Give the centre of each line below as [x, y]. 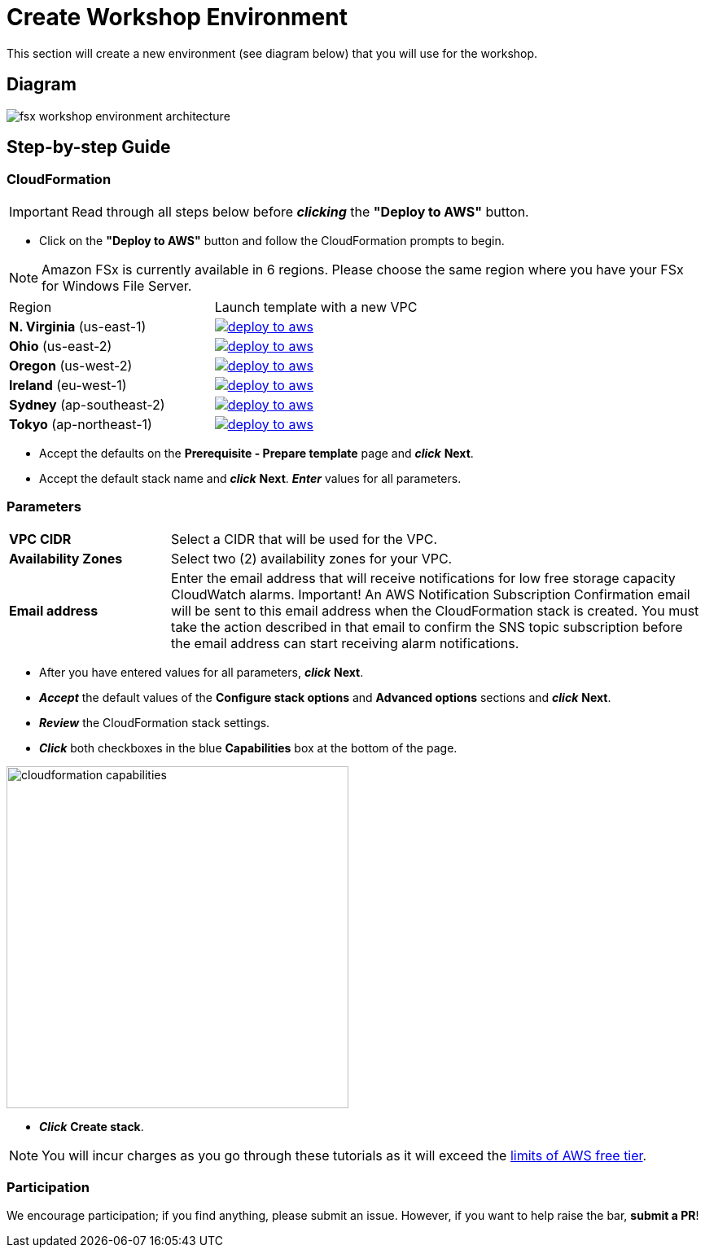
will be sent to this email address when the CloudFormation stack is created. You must [435, 610]
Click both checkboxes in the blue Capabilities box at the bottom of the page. [248, 748]
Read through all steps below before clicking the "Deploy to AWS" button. [300, 211]
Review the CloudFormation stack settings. [155, 722]
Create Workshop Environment [177, 17]
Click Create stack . [92, 1126]
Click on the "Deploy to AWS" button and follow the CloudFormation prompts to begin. [272, 240]
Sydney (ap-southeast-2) [87, 404]
